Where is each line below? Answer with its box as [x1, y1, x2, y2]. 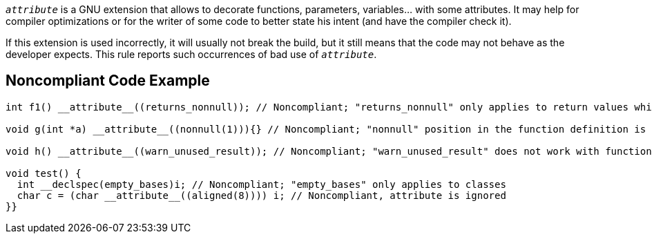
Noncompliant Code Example [6, 72, 210, 90]
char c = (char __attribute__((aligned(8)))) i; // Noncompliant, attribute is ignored [17, 189, 506, 201]
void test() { [6, 167, 81, 179]
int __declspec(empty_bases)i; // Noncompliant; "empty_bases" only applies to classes [17, 178, 506, 190]
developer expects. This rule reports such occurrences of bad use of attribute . [6, 48, 377, 60]
